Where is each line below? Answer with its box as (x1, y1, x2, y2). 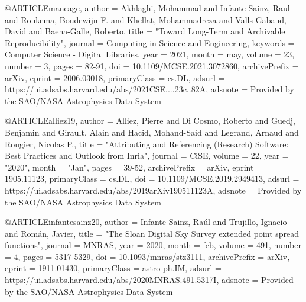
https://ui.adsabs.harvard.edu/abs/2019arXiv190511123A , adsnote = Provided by (5, 184, 302, 196)
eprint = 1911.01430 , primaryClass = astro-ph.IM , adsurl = (5, 262, 222, 274)
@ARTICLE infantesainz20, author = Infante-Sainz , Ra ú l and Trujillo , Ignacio (5, 216, 287, 228)
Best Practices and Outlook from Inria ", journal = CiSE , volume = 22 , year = (5, 149, 289, 162)
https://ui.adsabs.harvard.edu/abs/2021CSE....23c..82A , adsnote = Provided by (5, 83, 294, 95)
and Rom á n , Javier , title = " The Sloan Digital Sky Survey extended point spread (5, 227, 300, 239)
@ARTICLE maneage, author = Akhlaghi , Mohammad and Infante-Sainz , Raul (5, 2, 290, 14)
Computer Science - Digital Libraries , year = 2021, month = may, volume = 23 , (5, 48, 295, 60)
